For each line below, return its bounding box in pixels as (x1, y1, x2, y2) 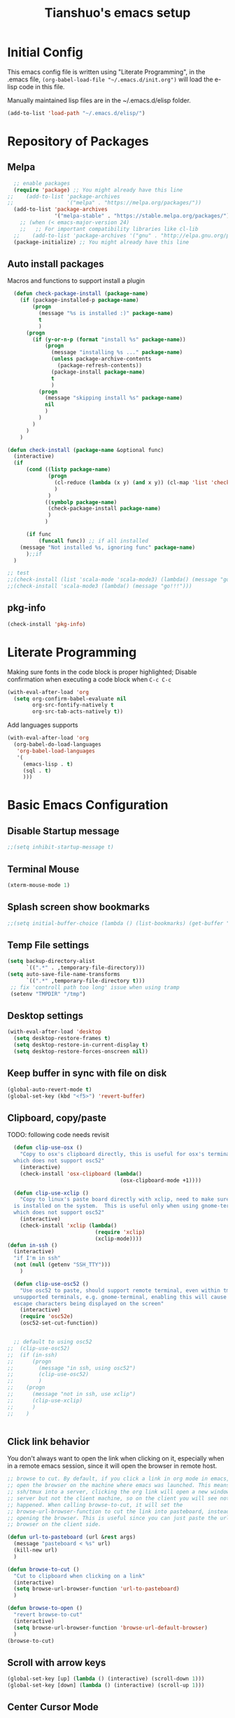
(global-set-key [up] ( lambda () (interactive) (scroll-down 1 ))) (7, 1675, 205, 1682)
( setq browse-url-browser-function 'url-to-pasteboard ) (13, 1585, 180, 1592)
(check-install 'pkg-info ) (7, 620, 86, 627)
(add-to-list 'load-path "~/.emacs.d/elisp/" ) (7, 109, 145, 116)
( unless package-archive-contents (51, 356, 152, 363)
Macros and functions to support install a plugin (7, 277, 145, 285)
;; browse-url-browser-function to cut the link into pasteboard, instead (7, 1507, 230, 1515)
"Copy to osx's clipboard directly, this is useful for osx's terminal (20, 1151, 233, 1158)
